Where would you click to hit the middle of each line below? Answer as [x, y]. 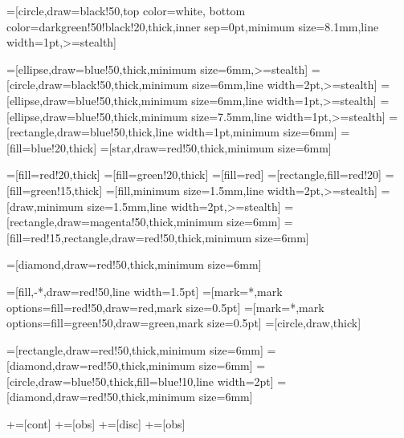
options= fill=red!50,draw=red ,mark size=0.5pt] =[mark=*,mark [165, 307]
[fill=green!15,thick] [55, 190]
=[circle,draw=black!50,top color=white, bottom [126, 10]
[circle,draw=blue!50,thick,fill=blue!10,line [110, 381]
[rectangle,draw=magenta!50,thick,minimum [115, 222]
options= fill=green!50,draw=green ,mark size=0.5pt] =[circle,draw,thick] [184, 323]
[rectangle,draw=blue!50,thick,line [90, 132]
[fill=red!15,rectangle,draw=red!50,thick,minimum [129, 237]
